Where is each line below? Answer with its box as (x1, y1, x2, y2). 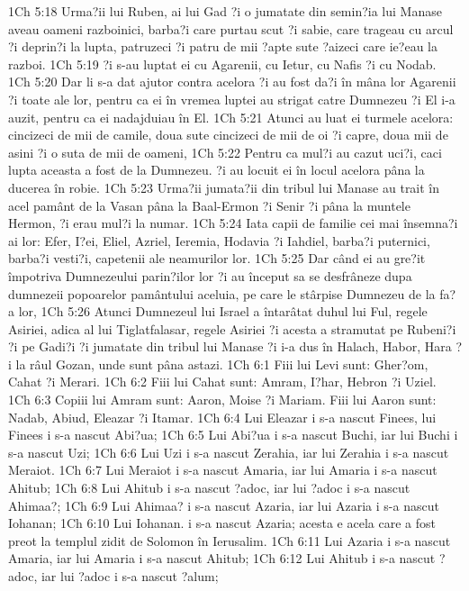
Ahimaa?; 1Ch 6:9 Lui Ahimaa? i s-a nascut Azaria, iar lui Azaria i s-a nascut (8, 496, 439, 514)
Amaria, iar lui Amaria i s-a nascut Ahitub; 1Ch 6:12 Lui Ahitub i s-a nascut (8, 549, 436, 568)
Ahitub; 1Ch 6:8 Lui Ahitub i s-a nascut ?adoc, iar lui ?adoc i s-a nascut (8, 478, 410, 497)
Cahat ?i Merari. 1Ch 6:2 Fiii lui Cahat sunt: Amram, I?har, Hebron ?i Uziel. (8, 372, 437, 391)
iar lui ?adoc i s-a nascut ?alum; (41, 567, 219, 585)
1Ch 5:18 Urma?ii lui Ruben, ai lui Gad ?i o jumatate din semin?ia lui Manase (8, 2, 442, 20)
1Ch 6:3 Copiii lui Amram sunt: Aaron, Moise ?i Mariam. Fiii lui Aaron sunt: (8, 390, 437, 409)
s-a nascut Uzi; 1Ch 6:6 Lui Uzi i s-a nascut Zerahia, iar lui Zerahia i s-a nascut (8, 442, 449, 461)
